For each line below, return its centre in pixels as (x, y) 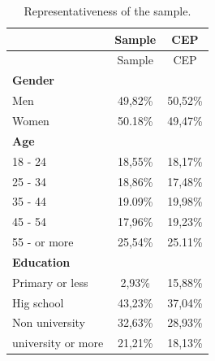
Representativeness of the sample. (107, 11)
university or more (58, 343)
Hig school (38, 302)
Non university (49, 322)
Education (41, 261)
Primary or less (50, 282)
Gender (33, 80)
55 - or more (43, 242)
